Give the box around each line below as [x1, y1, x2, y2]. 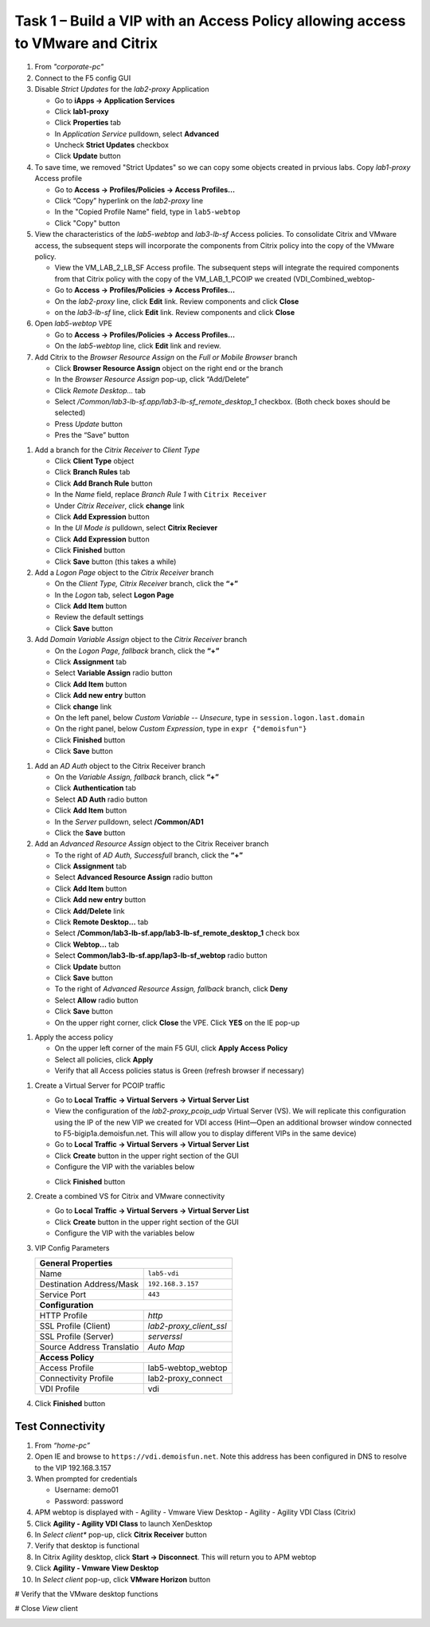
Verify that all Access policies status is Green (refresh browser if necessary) [54, 1066, 305, 1076]
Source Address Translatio [39, 1341, 139, 1352]
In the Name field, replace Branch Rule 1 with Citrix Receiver [54, 490, 267, 499]
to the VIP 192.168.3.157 [34, 1463, 111, 1472]
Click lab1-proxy [54, 106, 109, 116]
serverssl [147, 1330, 182, 1341]
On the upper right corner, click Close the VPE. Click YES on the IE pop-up [54, 1018, 300, 1027]
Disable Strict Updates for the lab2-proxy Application [34, 85, 210, 94]
